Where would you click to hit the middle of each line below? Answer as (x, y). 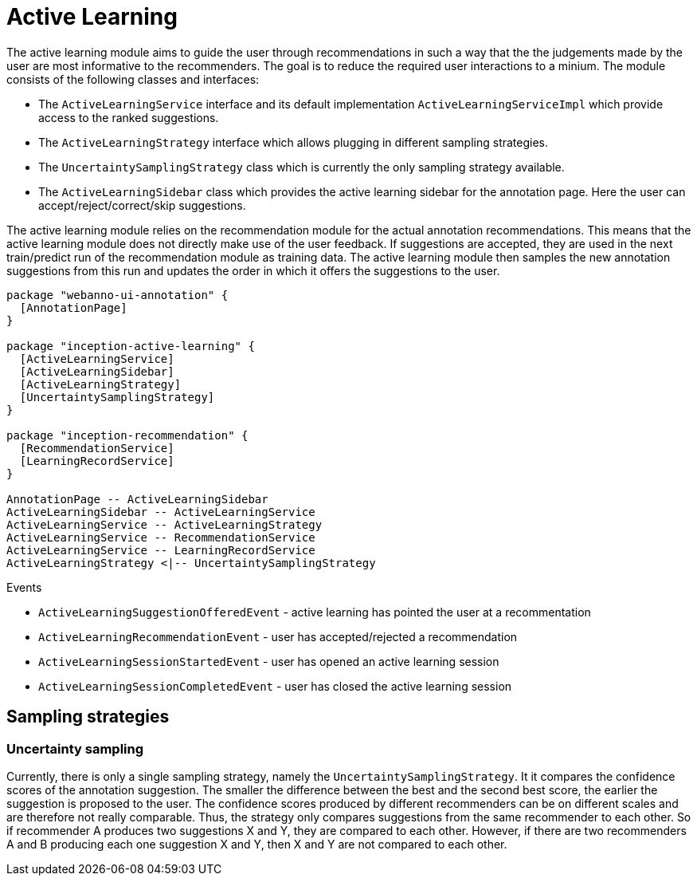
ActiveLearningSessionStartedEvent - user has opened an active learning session (269, 661)
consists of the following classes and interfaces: (133, 79)
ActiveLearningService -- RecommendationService (161, 537)
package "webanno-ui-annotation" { (117, 295)
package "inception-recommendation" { (127, 435)
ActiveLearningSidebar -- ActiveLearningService (161, 512)
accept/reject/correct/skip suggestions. (142, 205)
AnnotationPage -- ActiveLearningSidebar (137, 499)
